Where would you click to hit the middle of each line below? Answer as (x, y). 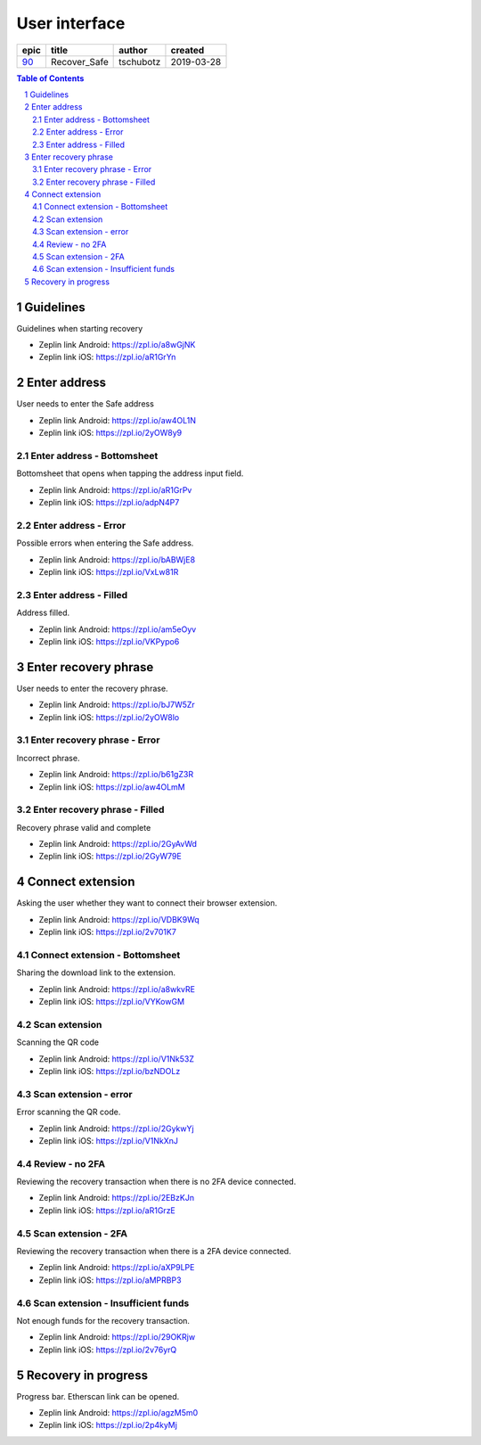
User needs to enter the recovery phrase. (92, 688)
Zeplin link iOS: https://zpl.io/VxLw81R (109, 572)
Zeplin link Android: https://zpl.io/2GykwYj (117, 1129)
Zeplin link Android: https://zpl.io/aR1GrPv (115, 489)
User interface (71, 23)
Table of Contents (50, 78)
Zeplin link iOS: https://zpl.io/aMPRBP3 (110, 1280)
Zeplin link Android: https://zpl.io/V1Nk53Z (117, 1059)
